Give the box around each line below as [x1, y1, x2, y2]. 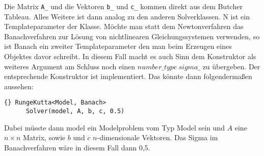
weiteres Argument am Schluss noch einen [4, 61, 135, 71]
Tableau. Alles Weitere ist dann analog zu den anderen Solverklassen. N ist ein [4, 11, 250, 21]
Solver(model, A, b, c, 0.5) [25, 108, 125, 115]
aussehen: [4, 81, 34, 91]
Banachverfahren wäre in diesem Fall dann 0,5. [4, 142, 150, 152]
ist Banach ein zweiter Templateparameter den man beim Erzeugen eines [4, 41, 232, 51]
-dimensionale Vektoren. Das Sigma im [97, 132, 218, 143]
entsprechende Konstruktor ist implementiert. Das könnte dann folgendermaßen [4, 71, 252, 82]
